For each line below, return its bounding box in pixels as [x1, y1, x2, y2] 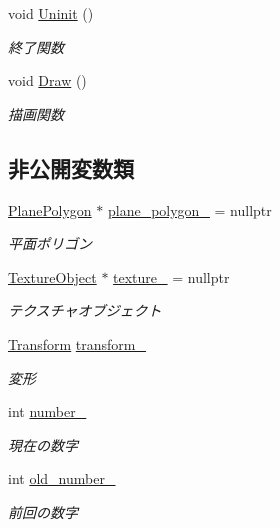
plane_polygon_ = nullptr [107, 199, 272, 220]
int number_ [8, 401, 87, 422]
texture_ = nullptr [113, 266, 230, 287]
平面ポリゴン [8, 233, 92, 254]
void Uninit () [8, 3, 94, 23]
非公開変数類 [8, 152, 134, 183]
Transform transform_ [8, 333, 147, 354]
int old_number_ [8, 468, 116, 489]
